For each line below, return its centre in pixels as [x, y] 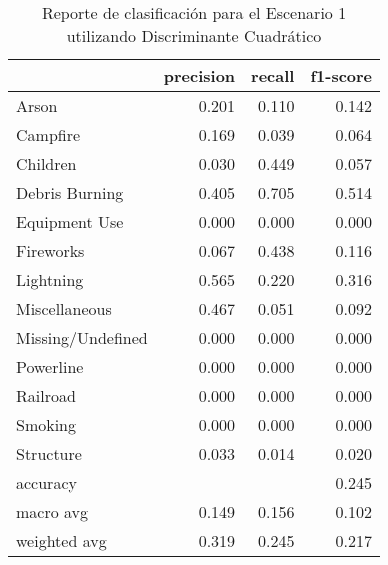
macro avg [52, 511]
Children [46, 163]
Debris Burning [70, 192]
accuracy [46, 482]
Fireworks [50, 250]
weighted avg [61, 540]
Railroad [46, 395]
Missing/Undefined [82, 337]
